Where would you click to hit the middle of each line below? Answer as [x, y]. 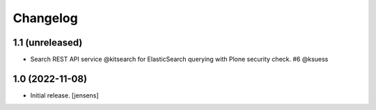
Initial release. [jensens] [64, 95]
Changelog [45, 18]
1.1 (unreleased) [48, 43]
